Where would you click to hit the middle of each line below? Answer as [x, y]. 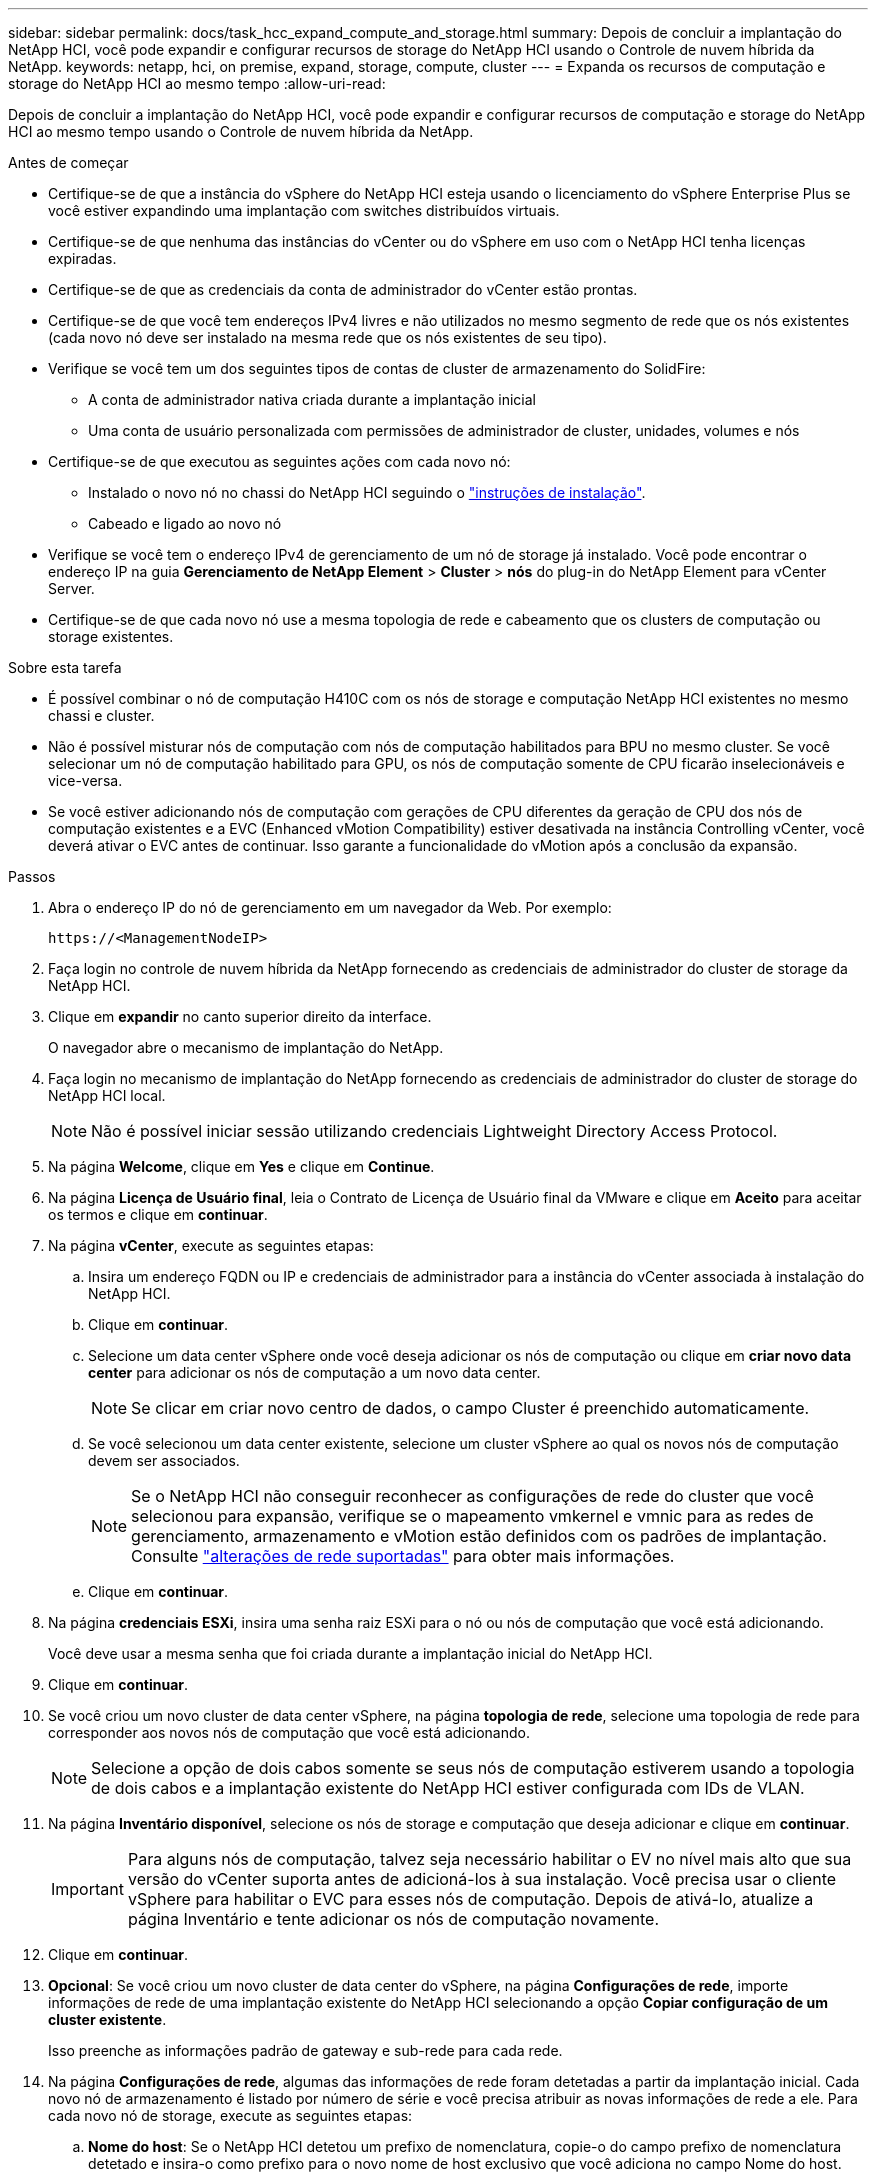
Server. [71, 588]
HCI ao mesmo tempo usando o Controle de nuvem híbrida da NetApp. [241, 131]
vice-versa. [85, 780]
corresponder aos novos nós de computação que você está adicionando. [289, 1732]
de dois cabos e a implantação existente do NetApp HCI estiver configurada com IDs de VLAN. [448, 1788]
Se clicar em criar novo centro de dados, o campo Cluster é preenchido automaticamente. [470, 1408]
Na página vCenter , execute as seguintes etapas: [211, 1245]
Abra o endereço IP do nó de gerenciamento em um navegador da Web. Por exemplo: [330, 907]
